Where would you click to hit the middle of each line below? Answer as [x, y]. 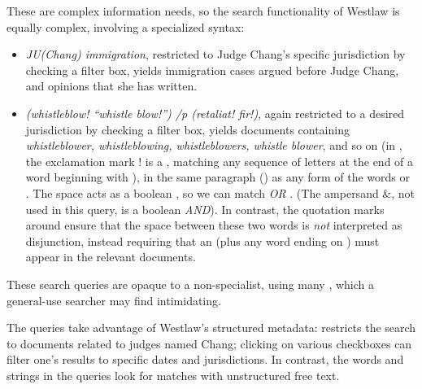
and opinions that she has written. [111, 86]
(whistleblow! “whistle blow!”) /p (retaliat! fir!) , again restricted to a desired [215, 113]
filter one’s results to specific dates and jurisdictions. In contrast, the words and [205, 359]
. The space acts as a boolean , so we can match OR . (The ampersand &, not [220, 192]
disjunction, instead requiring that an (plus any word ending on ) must [202, 240]
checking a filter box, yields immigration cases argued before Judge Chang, [212, 70]
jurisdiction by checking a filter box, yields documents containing [187, 129]
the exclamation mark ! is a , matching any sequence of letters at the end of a [220, 161]
